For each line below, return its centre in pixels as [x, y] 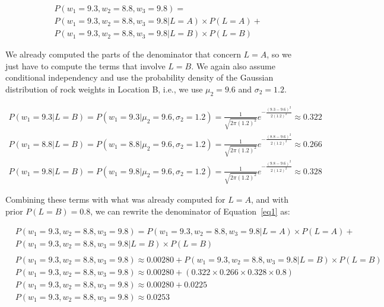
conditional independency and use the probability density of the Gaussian [139, 77]
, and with [269, 199]
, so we [279, 54]
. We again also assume [233, 65]
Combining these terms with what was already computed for [115, 199]
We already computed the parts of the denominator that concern [123, 54]
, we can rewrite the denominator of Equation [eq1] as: [190, 211]
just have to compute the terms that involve [85, 65]
